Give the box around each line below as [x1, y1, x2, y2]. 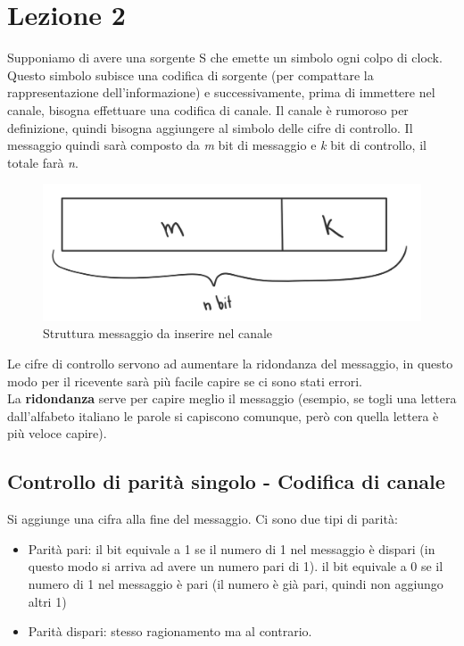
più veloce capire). [7, 424, 107, 443]
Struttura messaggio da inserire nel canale [43, 324, 273, 343]
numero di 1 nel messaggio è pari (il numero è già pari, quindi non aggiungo [28, 575, 443, 593]
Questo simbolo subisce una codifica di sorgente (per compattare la [7, 65, 374, 84]
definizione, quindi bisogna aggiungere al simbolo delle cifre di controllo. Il [7, 118, 413, 137]
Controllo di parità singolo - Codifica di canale [7, 468, 445, 495]
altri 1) [28, 592, 67, 610]
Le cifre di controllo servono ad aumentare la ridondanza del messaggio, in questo [7, 354, 453, 373]
